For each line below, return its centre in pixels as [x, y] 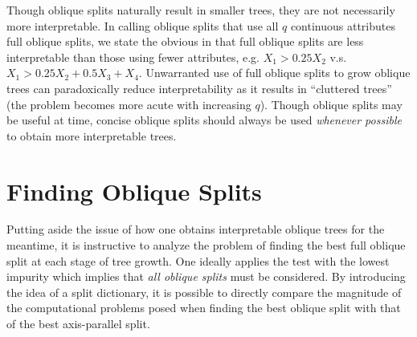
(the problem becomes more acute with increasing [129, 104]
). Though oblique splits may [331, 104]
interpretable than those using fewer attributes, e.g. [133, 57]
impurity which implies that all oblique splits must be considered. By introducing [206, 276]
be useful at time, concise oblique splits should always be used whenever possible [204, 120]
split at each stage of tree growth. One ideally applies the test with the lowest [198, 260]
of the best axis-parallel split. [78, 324]
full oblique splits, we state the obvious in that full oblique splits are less [185, 41]
